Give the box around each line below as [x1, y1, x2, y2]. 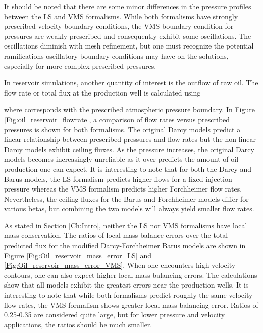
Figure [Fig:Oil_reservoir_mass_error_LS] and [4, 250, 152, 260]
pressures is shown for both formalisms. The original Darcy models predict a [4, 124, 241, 134]
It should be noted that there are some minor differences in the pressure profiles [4, 1, 251, 11]
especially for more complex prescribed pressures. [4, 60, 156, 71]
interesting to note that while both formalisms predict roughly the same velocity [4, 290, 253, 300]
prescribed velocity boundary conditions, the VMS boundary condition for [4, 21, 234, 31]
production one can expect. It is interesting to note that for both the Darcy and [4, 163, 252, 174]
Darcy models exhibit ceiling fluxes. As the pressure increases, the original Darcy [4, 144, 254, 154]
